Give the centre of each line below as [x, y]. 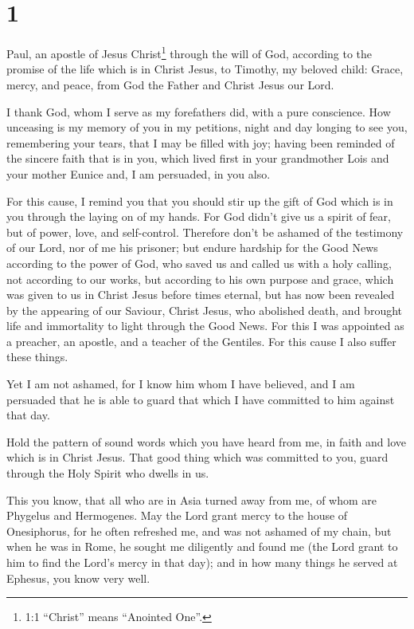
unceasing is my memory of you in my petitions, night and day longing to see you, [207, 127]
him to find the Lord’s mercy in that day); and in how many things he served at [202, 562]
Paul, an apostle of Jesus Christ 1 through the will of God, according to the [189, 52]
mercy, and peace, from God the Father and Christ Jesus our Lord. [170, 84]
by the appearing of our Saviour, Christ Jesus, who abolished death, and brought [204, 310]
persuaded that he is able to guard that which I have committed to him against [201, 399]
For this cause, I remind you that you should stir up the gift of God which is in [200, 200]
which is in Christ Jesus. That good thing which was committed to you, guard [197, 457]
